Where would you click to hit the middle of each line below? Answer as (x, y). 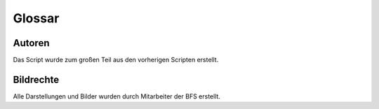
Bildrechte (36, 79)
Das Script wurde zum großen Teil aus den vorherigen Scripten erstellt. (116, 60)
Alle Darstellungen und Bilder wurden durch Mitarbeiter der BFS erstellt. (117, 96)
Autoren (31, 43)
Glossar (36, 18)
